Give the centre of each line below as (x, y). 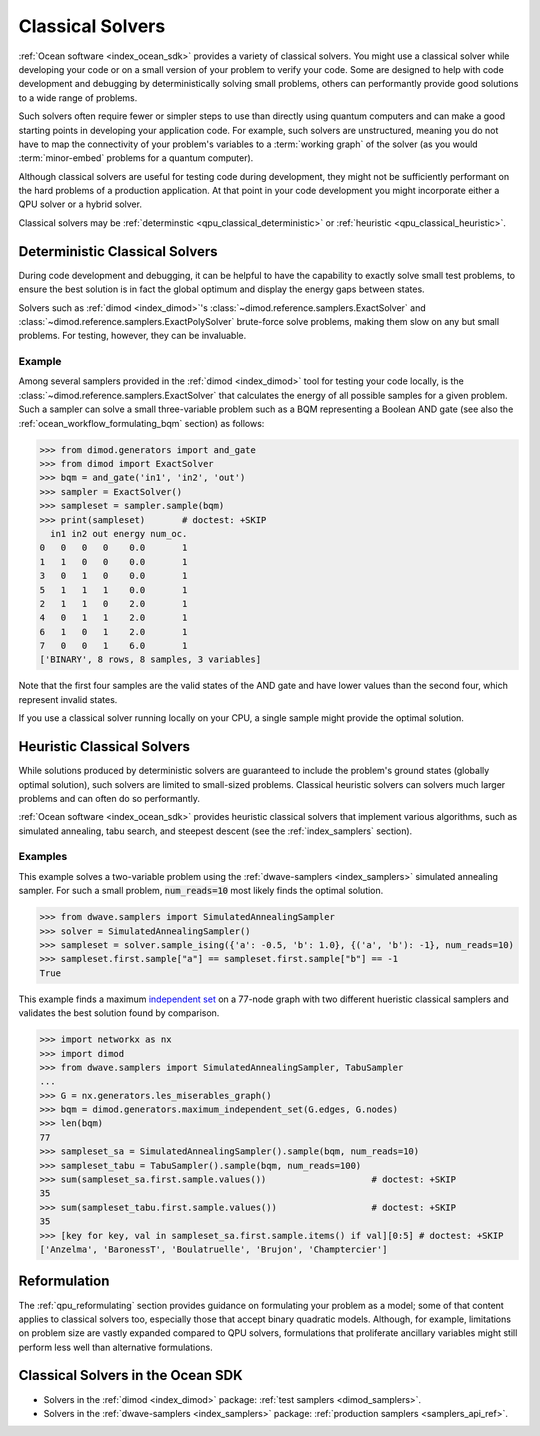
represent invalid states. (68, 699)
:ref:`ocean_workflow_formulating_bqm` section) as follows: (141, 423)
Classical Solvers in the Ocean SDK (131, 1375)
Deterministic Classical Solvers (118, 251)
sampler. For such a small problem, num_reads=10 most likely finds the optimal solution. (201, 891)
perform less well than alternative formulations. (116, 1347)
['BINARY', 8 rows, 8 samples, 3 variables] (150, 659)
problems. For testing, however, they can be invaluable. (132, 336)
